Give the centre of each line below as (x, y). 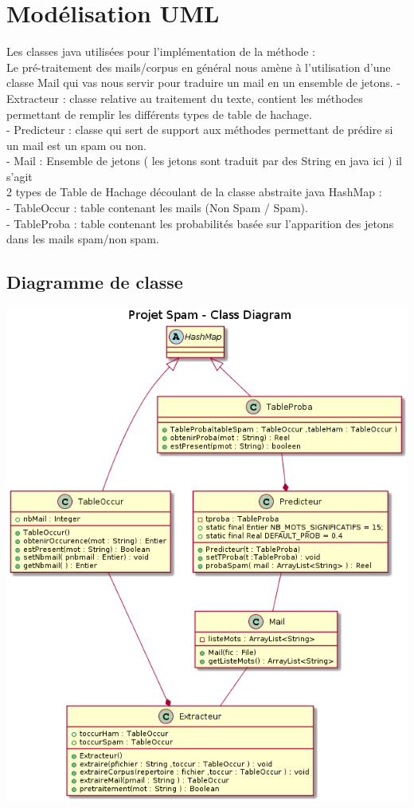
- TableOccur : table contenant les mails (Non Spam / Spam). (157, 208)
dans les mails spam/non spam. (83, 239)
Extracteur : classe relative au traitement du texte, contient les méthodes (185, 98)
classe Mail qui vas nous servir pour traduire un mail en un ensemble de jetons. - (203, 83)
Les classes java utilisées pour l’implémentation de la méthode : (161, 51)
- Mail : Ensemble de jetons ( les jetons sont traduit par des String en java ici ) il (204, 161)
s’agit (20, 176)
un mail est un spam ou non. (76, 145)
